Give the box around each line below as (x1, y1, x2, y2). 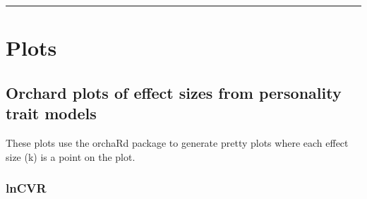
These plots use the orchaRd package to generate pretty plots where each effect (6, 135, 349, 150)
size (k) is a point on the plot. (6, 149, 136, 164)
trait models (6, 102, 97, 124)
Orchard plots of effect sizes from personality (6, 81, 342, 103)
